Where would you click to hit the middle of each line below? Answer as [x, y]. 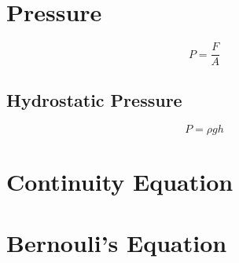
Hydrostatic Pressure [94, 99]
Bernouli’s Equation [117, 242]
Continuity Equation [120, 181]
